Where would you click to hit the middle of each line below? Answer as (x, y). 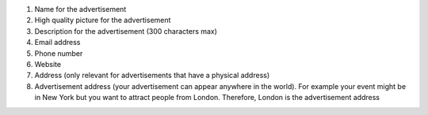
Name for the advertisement (80, 9)
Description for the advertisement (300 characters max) (126, 31)
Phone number (59, 53)
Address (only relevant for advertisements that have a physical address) (152, 76)
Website (48, 64)
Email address (57, 43)
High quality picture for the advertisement (103, 20)
